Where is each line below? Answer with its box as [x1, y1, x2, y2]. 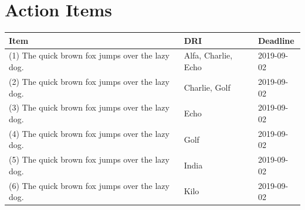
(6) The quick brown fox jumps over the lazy [9, 179, 170, 191]
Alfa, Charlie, [184, 49, 233, 61]
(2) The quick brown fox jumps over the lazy [9, 75, 170, 87]
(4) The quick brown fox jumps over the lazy [9, 127, 170, 139]
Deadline [257, 34, 294, 46]
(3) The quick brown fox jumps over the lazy [9, 101, 170, 113]
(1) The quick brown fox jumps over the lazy [9, 49, 170, 61]
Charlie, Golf [184, 81, 231, 93]
